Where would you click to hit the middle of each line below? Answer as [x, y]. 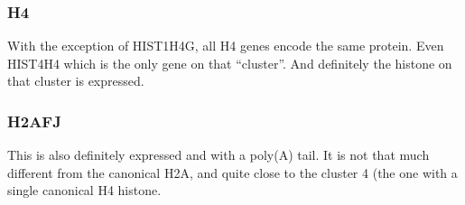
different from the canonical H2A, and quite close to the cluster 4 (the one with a [232, 172]
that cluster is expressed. [76, 81]
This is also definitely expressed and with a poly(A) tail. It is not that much [219, 155]
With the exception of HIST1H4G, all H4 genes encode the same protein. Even [226, 46]
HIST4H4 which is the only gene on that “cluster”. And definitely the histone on [230, 63]
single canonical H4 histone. [84, 190]
